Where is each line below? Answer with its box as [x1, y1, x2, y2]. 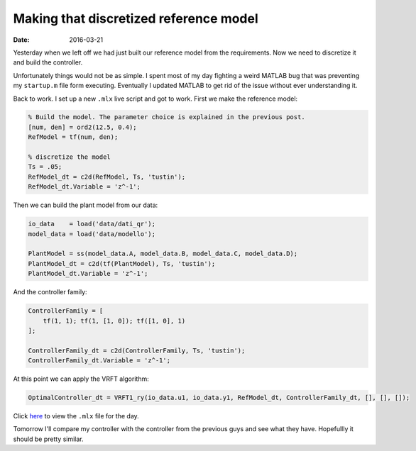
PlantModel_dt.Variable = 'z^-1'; [28, 269, 148, 278]
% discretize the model [28, 153, 111, 161]
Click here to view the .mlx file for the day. [13, 412, 140, 421]
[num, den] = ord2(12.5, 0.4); [28, 123, 138, 131]
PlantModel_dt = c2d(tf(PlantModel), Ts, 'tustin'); [28, 260, 216, 267]
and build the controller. [13, 58, 83, 67]
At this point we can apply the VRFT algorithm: [13, 374, 149, 383]
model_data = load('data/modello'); [28, 230, 156, 238]
